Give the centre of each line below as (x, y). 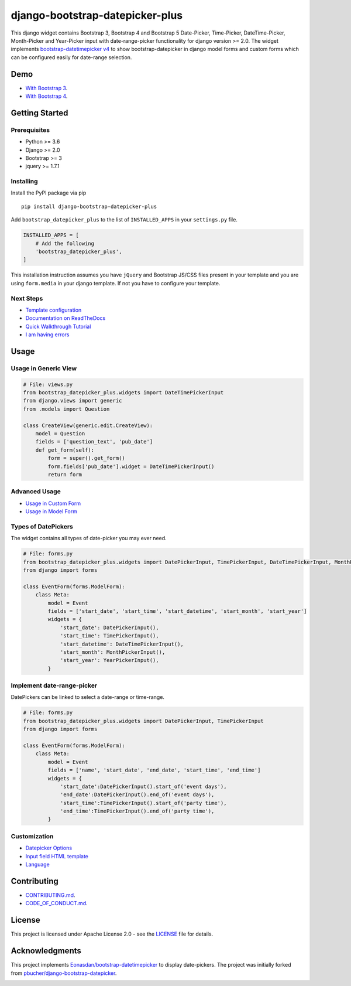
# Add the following (65, 243)
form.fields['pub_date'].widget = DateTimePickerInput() (131, 466)
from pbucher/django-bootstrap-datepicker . (64, 973)
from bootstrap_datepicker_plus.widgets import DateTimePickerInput (123, 393)
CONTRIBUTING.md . (50, 895)
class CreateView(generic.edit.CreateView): (88, 425)
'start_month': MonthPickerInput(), (113, 652)
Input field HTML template (57, 856)
